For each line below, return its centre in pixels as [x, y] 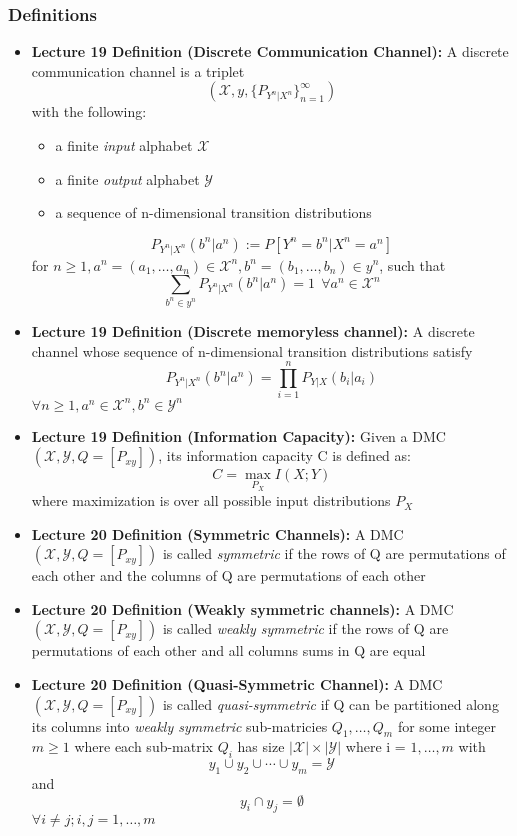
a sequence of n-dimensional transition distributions [213, 212]
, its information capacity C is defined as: [284, 455]
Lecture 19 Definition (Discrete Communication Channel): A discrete [270, 51]
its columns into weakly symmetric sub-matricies [179, 725]
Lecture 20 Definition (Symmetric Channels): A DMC [217, 533]
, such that [412, 264]
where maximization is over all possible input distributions [211, 500]
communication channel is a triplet [138, 70]
